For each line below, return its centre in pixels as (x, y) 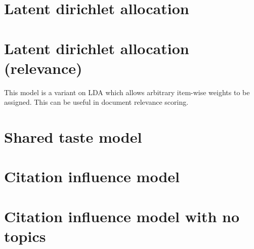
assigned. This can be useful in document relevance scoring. (96, 102)
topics (25, 236)
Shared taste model (73, 137)
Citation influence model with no (122, 216)
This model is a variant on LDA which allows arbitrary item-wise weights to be (127, 92)
